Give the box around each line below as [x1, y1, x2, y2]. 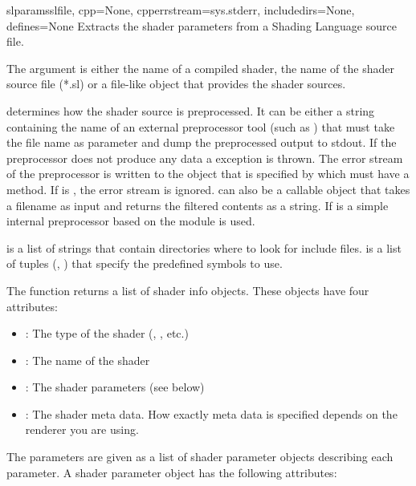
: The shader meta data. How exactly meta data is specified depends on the [25, 405, 398, 422]
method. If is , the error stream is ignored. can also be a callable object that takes [6, 180, 410, 197]
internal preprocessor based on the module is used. [6, 213, 255, 229]
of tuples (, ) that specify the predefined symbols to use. [6, 255, 283, 272]
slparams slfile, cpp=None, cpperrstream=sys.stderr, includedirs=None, [6, 2, 355, 18]
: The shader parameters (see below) [25, 379, 205, 395]
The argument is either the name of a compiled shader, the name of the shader [6, 59, 394, 76]
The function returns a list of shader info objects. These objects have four [6, 281, 369, 298]
